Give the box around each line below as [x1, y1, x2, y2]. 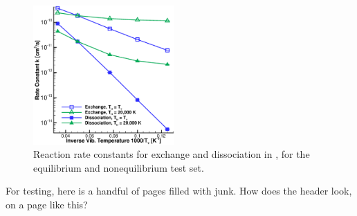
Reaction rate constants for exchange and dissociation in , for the [33, 147, 310, 161]
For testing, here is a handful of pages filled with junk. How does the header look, [6, 183, 352, 198]
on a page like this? [6, 197, 88, 211]
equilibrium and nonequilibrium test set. [33, 160, 204, 174]
